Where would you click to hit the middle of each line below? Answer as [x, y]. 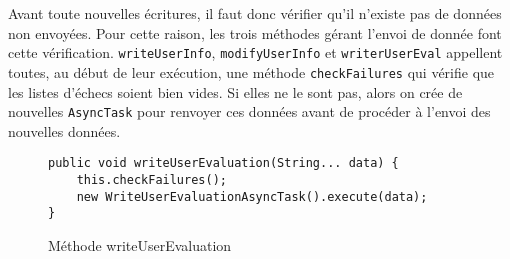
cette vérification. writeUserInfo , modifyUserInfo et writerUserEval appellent [255, 52]
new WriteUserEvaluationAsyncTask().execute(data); [252, 196]
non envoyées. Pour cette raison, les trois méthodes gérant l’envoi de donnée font [255, 32]
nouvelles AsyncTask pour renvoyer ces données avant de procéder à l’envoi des [249, 111]
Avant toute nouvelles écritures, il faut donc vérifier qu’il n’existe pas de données [255, 13]
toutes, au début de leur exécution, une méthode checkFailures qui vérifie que [251, 71]
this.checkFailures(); [151, 180]
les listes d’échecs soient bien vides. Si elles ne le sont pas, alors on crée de [235, 91]
